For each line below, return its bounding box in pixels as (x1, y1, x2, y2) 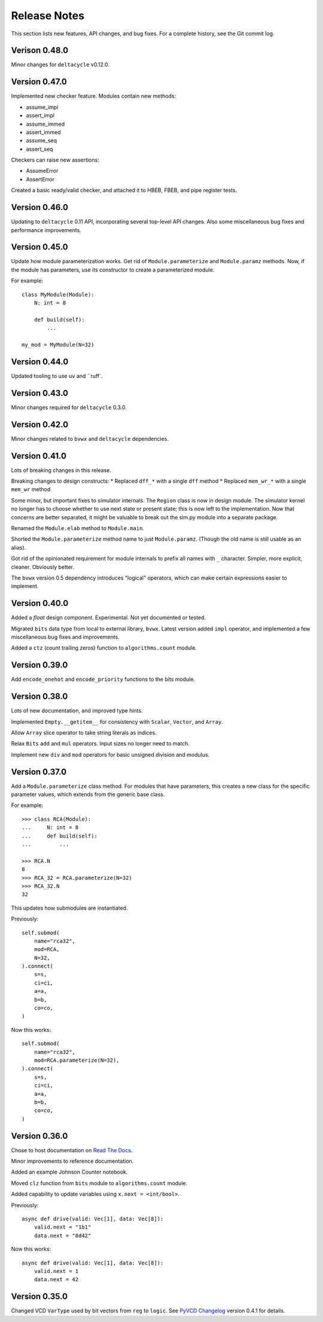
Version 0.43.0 (11, 388, 69, 398)
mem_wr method (11, 486, 51, 493)
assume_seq (26, 137, 57, 144)
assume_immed (26, 120, 65, 127)
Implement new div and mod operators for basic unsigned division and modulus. (11, 751, 210, 758)
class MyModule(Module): (22, 291, 95, 298)
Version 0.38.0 (11, 692, 68, 702)
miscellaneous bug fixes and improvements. (11, 633, 120, 640)
